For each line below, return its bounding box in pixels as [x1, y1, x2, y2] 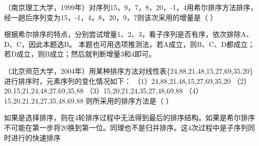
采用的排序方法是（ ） [99, 95, 173, 106]
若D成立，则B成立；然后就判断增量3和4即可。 [4, 48, 156, 59]
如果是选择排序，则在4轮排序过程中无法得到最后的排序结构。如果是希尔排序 [4, 112, 255, 123]
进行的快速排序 [11, 132, 61, 142]
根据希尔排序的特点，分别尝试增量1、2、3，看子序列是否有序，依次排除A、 [4, 29, 253, 39]
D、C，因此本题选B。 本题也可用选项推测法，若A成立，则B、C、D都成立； [4, 38, 255, 49]
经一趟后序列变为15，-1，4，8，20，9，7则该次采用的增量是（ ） [4, 12, 218, 22]
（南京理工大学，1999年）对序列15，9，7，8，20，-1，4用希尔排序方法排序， [4, 2, 257, 12]
